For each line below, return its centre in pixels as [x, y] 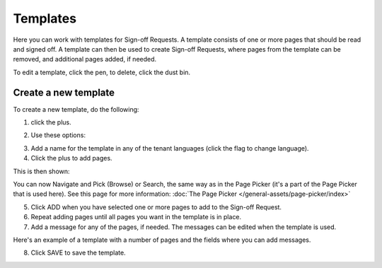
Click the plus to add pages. [71, 158]
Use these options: [58, 135]
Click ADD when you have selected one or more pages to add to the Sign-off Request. [156, 207]
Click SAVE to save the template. [79, 253]
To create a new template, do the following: [76, 109]
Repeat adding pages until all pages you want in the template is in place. [136, 217]
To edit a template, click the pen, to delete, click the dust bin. [102, 72]
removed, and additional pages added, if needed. [85, 59]
